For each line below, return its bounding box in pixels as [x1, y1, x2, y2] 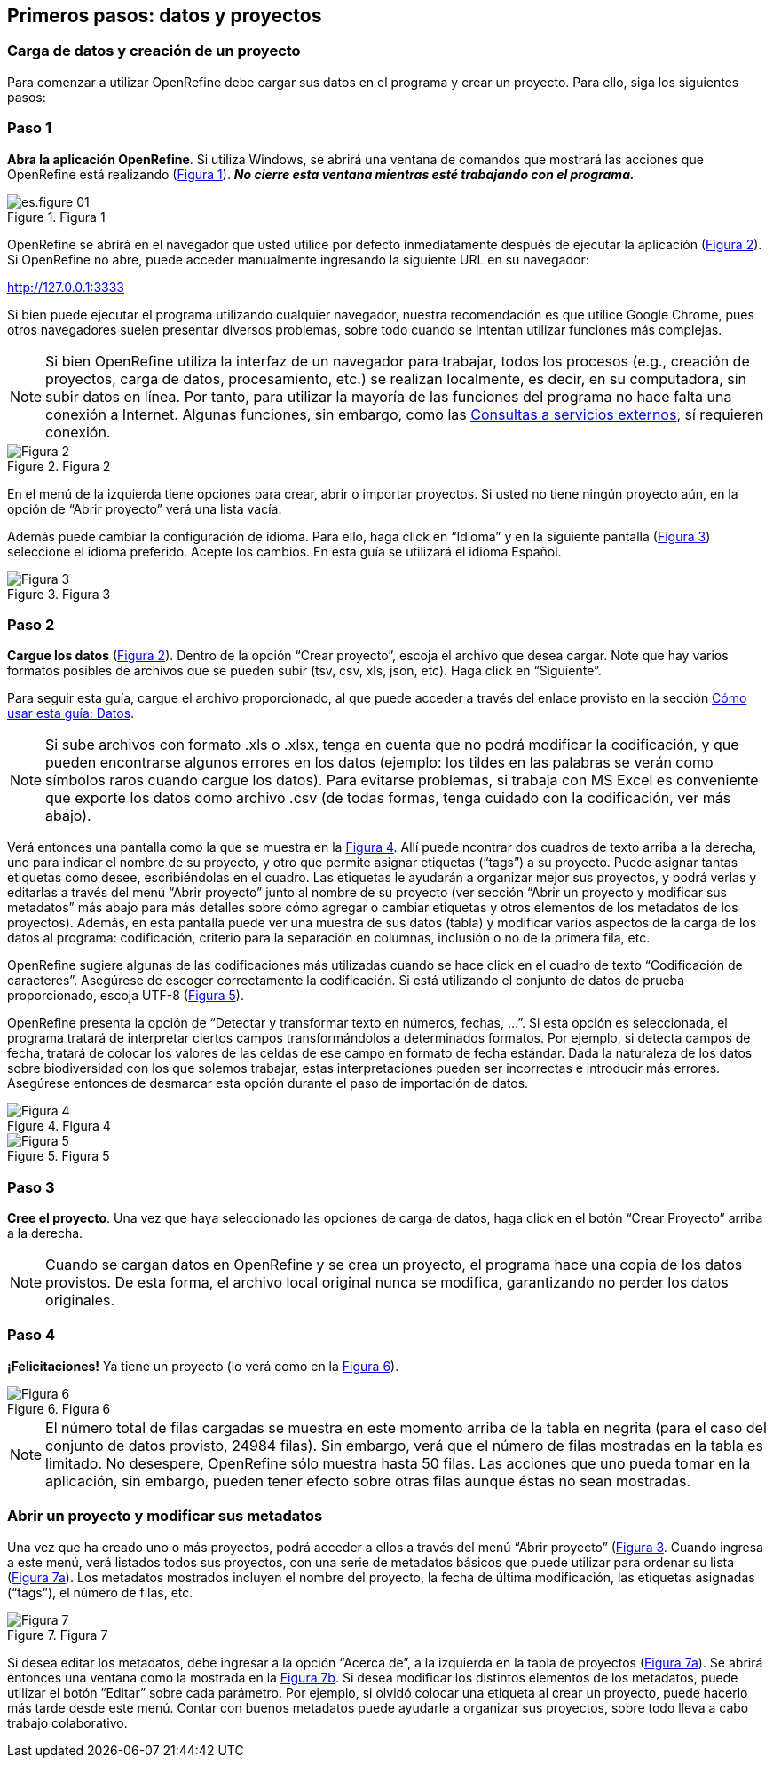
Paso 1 [7, 119, 52, 138]
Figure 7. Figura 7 [7, 1627, 108, 1643]
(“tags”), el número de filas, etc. [7, 1584, 193, 1600]
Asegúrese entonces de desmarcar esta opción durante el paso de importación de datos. [7, 1076, 529, 1091]
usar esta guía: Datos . [7, 705, 135, 721]
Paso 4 [7, 1326, 56, 1344]
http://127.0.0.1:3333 [7, 279, 124, 295]
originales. [45, 1291, 115, 1310]
